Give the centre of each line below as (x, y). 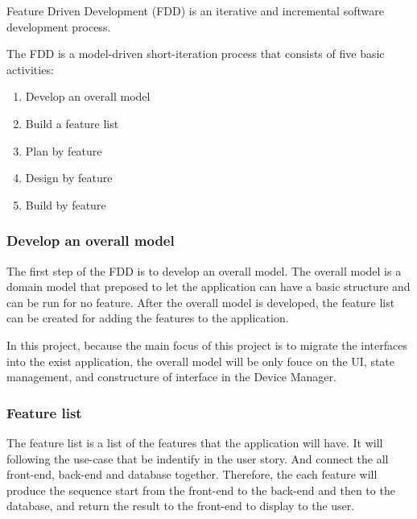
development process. (59, 26)
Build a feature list (72, 123)
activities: (30, 69)
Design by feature (69, 178)
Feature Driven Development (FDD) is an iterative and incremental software (195, 10)
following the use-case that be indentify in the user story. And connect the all (198, 458)
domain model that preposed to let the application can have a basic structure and (208, 286)
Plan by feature (64, 150)
